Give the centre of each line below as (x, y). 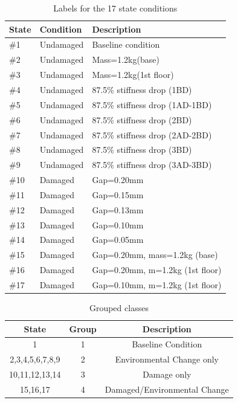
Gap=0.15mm (118, 194)
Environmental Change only (167, 359)
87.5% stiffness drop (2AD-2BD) (152, 134)
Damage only (167, 374)
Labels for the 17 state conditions (115, 8)
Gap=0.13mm (118, 209)
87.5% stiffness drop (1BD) (142, 89)
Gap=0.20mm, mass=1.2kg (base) (155, 255)
